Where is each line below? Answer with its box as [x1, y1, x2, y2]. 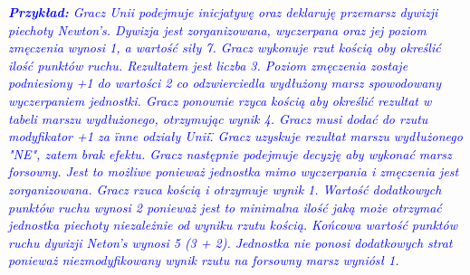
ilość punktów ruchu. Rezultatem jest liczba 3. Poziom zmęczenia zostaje [8, 55, 408, 74]
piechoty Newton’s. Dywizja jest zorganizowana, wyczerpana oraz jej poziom [8, 20, 427, 39]
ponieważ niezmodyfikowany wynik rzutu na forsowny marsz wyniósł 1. [8, 251, 399, 270]
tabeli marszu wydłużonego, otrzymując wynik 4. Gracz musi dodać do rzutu [8, 109, 428, 128]
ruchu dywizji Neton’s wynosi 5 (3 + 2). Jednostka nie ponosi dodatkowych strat [8, 232, 453, 251]
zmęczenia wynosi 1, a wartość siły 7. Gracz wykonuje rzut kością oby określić [8, 38, 441, 57]
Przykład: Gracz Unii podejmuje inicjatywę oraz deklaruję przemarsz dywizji [8, 3, 438, 21]
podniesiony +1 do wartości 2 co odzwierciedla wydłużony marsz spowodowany [8, 73, 442, 92]
